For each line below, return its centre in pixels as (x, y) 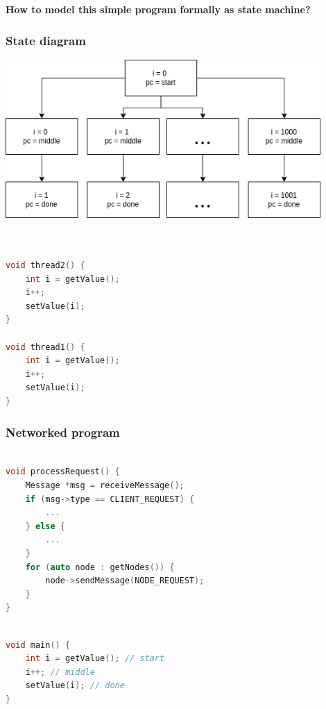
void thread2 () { (45, 266)
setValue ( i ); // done (75, 686)
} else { (45, 526)
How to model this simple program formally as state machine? (158, 9)
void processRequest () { (63, 472)
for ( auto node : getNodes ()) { (100, 567)
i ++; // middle (60, 672)
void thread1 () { (45, 347)
